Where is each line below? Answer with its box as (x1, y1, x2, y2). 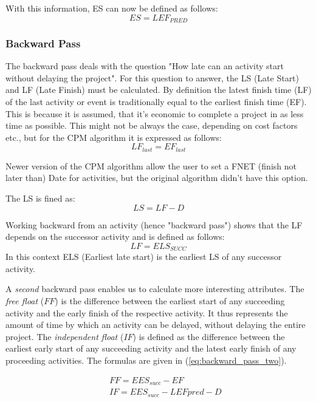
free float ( (5, 295, 44, 307)
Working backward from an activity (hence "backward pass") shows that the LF (5, 218, 303, 231)
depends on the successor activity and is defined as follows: (5, 230, 225, 243)
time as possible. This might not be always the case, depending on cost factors (5, 119, 298, 132)
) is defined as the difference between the (132, 330, 285, 342)
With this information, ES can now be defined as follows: (5, 2, 218, 14)
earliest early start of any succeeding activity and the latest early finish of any (5, 342, 297, 355)
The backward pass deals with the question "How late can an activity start (5, 60, 284, 72)
